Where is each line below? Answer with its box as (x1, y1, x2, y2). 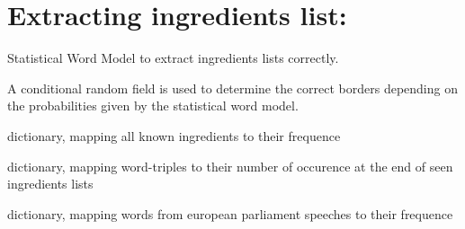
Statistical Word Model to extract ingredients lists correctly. (7, 48, 339, 67)
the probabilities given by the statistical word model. (7, 96, 299, 115)
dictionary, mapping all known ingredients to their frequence (7, 126, 341, 145)
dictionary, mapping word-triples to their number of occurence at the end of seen (7, 156, 453, 175)
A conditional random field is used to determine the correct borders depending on (7, 78, 458, 97)
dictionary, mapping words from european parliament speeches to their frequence (7, 204, 453, 223)
